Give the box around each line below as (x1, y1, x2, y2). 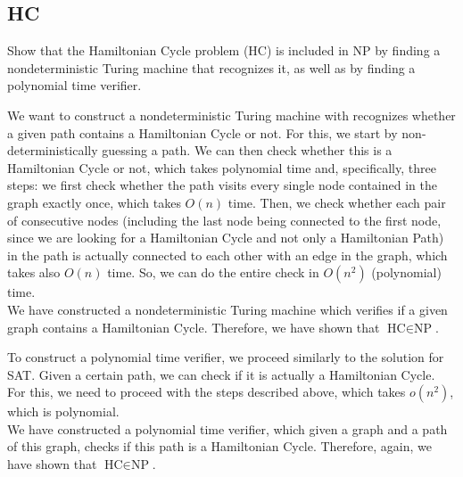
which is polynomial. (7, 402, 120, 421)
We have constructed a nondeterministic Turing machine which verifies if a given (7, 300, 448, 318)
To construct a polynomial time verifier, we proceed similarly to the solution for (7, 348, 444, 366)
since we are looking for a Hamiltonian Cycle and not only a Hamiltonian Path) (7, 228, 444, 247)
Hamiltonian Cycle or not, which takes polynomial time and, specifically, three (7, 158, 436, 177)
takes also (7, 263, 61, 282)
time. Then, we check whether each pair (227, 193, 446, 211)
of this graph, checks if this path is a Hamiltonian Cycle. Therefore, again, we (7, 437, 433, 456)
